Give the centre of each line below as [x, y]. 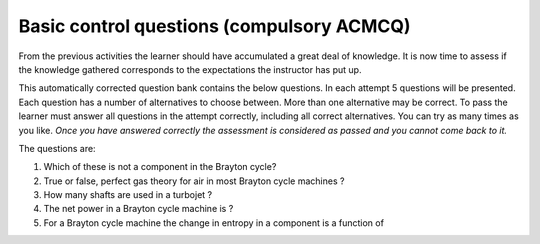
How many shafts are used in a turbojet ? [128, 195]
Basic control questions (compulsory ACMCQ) [214, 26]
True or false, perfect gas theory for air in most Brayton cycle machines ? [194, 181]
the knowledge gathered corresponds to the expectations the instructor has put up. [190, 69]
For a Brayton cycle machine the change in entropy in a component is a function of [214, 222]
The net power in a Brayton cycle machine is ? [138, 209]
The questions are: [57, 148]
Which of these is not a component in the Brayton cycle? [160, 167]
